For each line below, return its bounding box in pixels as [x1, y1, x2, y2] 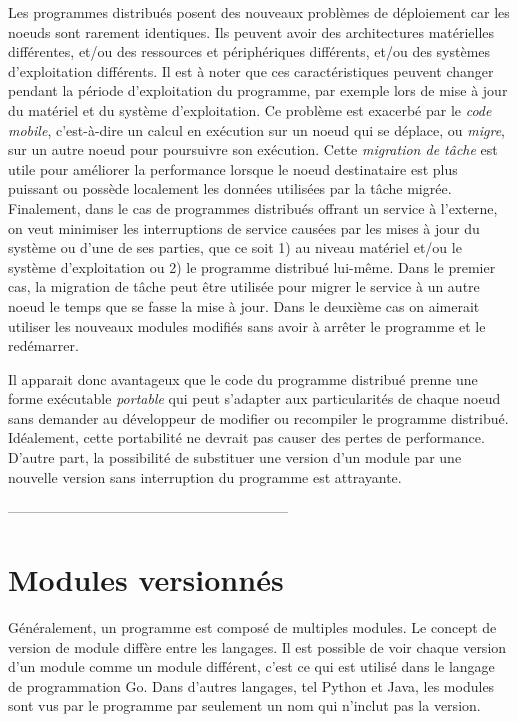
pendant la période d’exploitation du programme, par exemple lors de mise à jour [8, 80, 508, 101]
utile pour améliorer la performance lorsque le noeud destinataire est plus [8, 158, 458, 179]
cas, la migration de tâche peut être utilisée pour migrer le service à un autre [8, 276, 480, 297]
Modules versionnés [8, 559, 284, 600]
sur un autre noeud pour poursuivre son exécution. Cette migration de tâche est [8, 139, 498, 160]
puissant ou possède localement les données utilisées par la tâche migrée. [8, 178, 452, 199]
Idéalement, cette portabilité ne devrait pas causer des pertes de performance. [8, 427, 485, 448]
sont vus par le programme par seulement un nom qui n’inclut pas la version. [8, 695, 481, 716]
